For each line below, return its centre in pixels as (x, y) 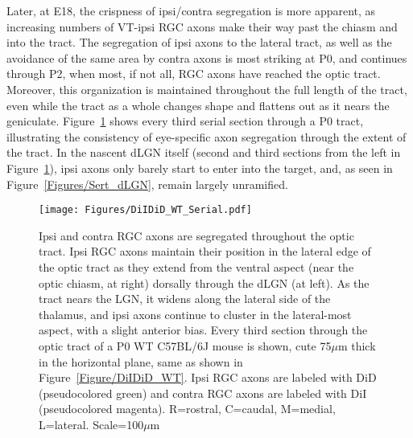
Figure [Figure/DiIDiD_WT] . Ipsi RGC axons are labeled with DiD (208, 377)
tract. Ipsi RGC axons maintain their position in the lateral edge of (205, 251)
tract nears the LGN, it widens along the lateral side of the (185, 299)
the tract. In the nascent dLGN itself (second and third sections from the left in (204, 152)
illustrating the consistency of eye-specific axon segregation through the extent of (206, 136)
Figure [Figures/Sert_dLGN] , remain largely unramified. (147, 184)
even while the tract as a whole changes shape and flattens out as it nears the (198, 105)
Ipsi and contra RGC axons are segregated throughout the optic (196, 235)
